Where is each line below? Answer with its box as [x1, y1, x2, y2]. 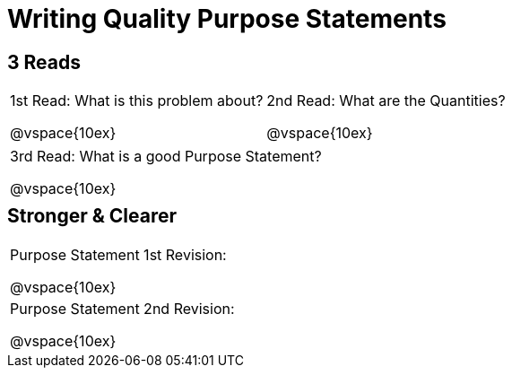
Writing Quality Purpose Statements [7, 4, 447, 34]
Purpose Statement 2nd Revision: [10, 299, 235, 318]
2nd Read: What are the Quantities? [266, 92, 506, 110]
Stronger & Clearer [7, 205, 178, 228]
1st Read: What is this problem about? [10, 92, 264, 110]
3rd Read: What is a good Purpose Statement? [10, 147, 322, 166]
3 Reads [7, 50, 81, 74]
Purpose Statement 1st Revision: [10, 245, 227, 264]
